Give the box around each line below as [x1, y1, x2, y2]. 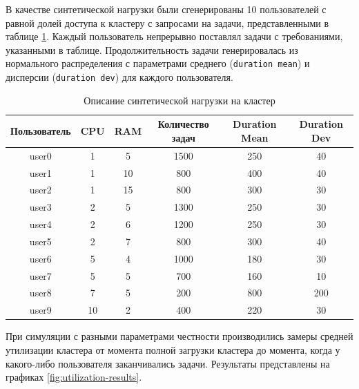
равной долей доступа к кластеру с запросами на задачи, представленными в [6, 15, 329, 30]
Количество [157, 117, 209, 131]
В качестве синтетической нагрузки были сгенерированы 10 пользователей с [6, 2, 327, 16]
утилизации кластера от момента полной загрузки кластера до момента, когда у [6, 343, 340, 357]
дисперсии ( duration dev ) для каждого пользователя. [6, 70, 233, 84]
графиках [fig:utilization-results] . [6, 370, 142, 384]
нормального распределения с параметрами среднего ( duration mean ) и [6, 56, 310, 70]
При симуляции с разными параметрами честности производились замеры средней [6, 329, 353, 343]
